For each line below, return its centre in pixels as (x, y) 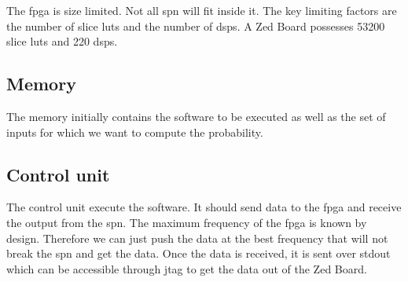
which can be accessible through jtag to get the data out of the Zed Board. (187, 268)
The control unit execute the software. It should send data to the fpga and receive (204, 207)
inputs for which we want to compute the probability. (135, 132)
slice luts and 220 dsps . (62, 41)
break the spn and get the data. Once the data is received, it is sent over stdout (198, 253)
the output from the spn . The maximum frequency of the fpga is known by (187, 222)
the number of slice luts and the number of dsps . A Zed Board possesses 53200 (196, 26)
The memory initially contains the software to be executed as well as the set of (196, 116)
